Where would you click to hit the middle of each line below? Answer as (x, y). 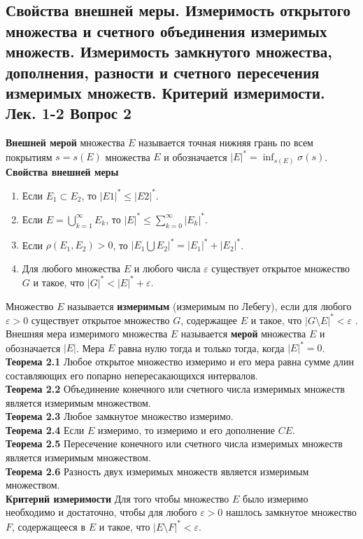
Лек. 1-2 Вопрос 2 (69, 113)
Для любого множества (71, 268)
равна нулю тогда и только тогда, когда (201, 348)
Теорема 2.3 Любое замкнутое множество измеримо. (120, 416)
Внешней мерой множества (65, 142)
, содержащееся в (49, 526)
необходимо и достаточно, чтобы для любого (101, 512)
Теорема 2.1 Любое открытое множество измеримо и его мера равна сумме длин (180, 361)
